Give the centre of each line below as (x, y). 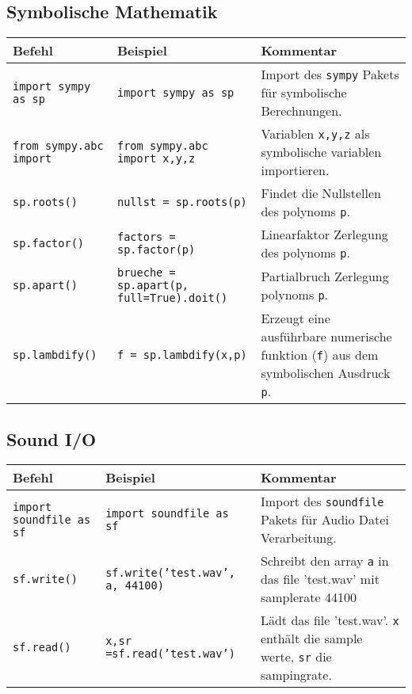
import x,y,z (156, 158)
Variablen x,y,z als (315, 134)
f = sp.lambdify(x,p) (182, 355)
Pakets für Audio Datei (324, 520)
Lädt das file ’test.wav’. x (330, 620)
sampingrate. (296, 675)
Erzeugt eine (296, 318)
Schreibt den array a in (324, 561)
